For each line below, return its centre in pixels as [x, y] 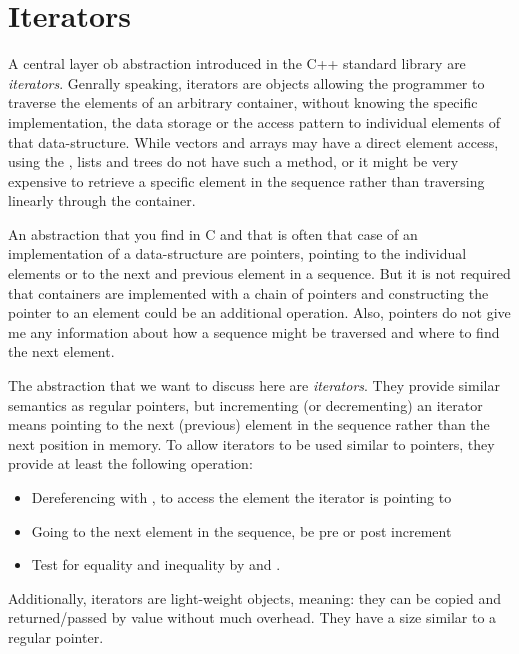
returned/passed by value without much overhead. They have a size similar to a [252, 617]
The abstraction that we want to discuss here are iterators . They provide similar [254, 385]
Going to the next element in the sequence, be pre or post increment [241, 530]
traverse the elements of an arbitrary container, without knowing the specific [243, 102]
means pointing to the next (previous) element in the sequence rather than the [249, 424]
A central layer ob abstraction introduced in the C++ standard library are [237, 63]
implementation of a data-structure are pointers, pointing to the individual [237, 253]
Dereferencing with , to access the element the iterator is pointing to [241, 497]
